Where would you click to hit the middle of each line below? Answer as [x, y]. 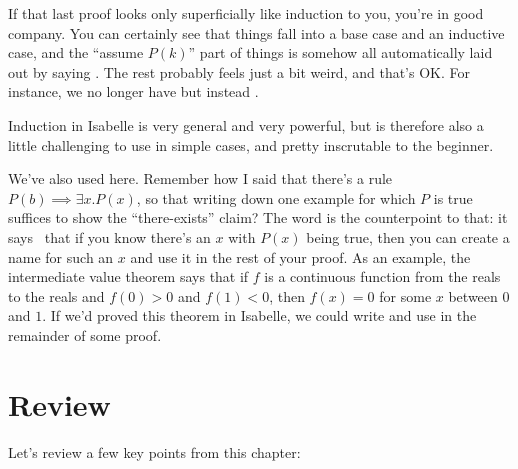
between [473, 295]
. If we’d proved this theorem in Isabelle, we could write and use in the [259, 315]
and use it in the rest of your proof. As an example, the [300, 256]
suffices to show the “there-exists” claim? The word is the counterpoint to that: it [258, 217]
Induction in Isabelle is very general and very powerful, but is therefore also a [246, 124]
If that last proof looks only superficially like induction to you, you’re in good [246, 13]
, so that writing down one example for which [276, 197]
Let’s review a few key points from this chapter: [154, 451]
